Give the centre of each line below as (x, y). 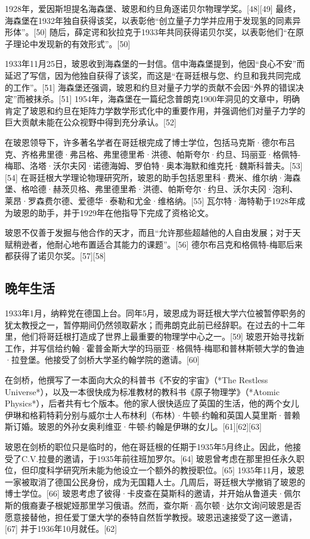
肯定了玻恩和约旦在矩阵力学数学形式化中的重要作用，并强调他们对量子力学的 (155, 110)
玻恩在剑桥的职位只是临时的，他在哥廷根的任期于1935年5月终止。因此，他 (149, 447)
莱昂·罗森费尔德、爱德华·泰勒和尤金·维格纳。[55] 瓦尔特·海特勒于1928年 (151, 200)
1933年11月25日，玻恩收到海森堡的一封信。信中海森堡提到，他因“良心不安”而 (155, 64)
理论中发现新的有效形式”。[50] (72, 43)
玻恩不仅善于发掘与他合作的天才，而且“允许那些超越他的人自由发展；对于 (149, 232)
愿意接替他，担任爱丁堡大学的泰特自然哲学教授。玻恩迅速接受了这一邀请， (151, 517)
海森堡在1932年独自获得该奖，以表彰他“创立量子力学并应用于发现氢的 (140, 20)
